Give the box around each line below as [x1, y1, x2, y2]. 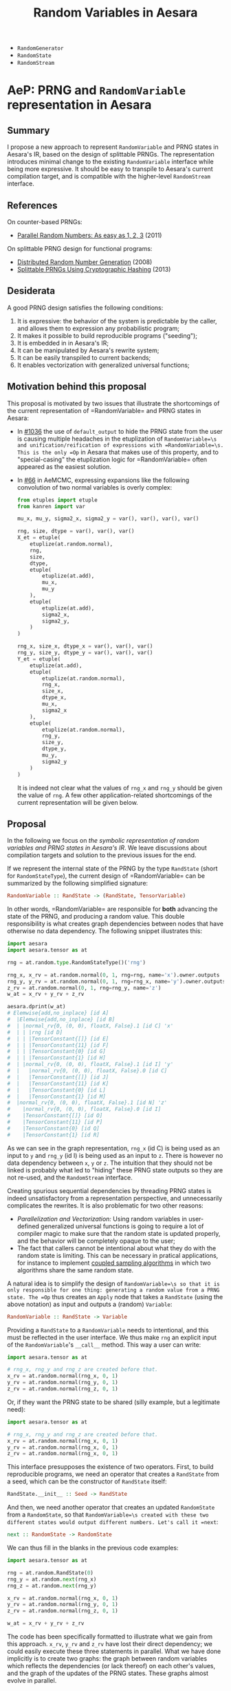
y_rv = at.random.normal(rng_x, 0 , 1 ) [7, 1443, 118, 1451]
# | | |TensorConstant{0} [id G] [7, 1048, 107, 1055]
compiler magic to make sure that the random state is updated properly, [16, 1229, 221, 1237]
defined [16, 1222, 40, 1230]
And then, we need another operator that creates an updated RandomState [7, 1503, 215, 1512]
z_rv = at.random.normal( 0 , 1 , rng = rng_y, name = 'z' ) [7, 984, 162, 991]
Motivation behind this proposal [7, 381, 146, 392]
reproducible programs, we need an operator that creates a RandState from [7, 1470, 220, 1479]
